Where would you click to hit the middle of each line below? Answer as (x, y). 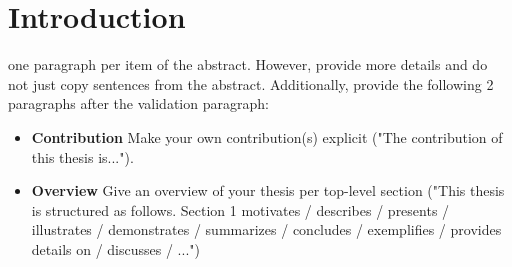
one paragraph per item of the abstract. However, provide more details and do (248, 64)
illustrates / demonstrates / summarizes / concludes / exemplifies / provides (266, 229)
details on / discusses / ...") (115, 248)
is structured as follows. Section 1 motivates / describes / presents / (240, 209)
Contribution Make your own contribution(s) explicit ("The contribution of (267, 136)
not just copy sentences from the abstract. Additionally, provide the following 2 (251, 83)
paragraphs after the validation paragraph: (138, 103)
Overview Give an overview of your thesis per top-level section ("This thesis (268, 190)
